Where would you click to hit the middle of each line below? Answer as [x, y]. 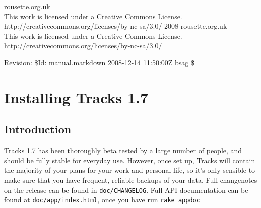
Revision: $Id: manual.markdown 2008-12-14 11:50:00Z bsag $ [99, 62]
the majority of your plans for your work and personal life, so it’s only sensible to [130, 170]
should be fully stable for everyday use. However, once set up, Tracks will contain [130, 160]
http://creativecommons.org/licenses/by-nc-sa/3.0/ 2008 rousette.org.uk [116, 26]
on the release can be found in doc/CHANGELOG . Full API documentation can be [126, 190]
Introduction [38, 129]
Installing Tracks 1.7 [76, 97]
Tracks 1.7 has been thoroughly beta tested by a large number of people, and [123, 150]
